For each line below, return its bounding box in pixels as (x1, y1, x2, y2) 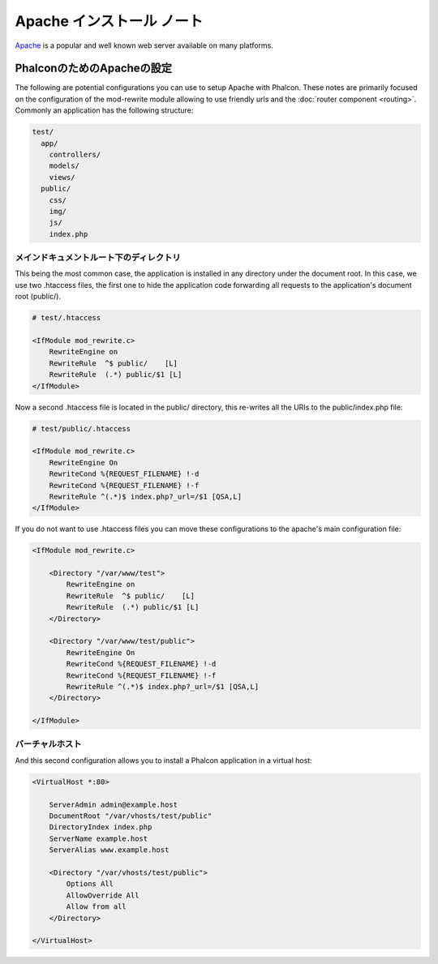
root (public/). (15, 292, 61, 302)
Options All (66, 880, 114, 889)
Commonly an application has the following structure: (15, 105, 194, 115)
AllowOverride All (66, 890, 140, 900)
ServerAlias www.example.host (49, 846, 170, 855)
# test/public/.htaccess (32, 424, 131, 433)
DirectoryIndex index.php (49, 823, 152, 832)
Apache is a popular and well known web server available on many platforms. (15, 41, 273, 50)
